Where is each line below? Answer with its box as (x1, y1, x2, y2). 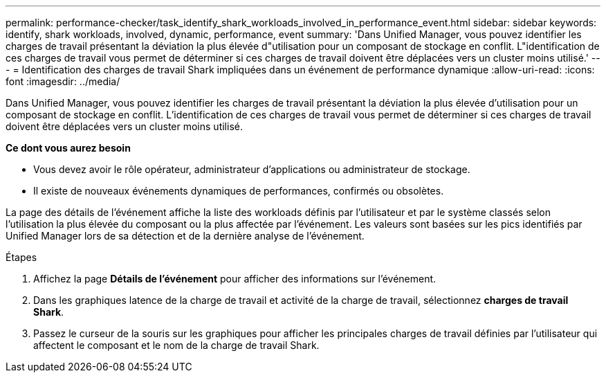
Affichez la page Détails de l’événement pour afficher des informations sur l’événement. (33, 273, 437, 285)
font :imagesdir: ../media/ (6, 75, 120, 87)
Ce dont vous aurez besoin (6, 142, 131, 154)
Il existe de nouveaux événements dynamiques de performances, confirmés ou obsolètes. (33, 185, 444, 197)
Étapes (6, 251, 37, 263)
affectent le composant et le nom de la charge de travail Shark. (33, 339, 320, 351)
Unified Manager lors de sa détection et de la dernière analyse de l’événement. (6, 230, 365, 242)
